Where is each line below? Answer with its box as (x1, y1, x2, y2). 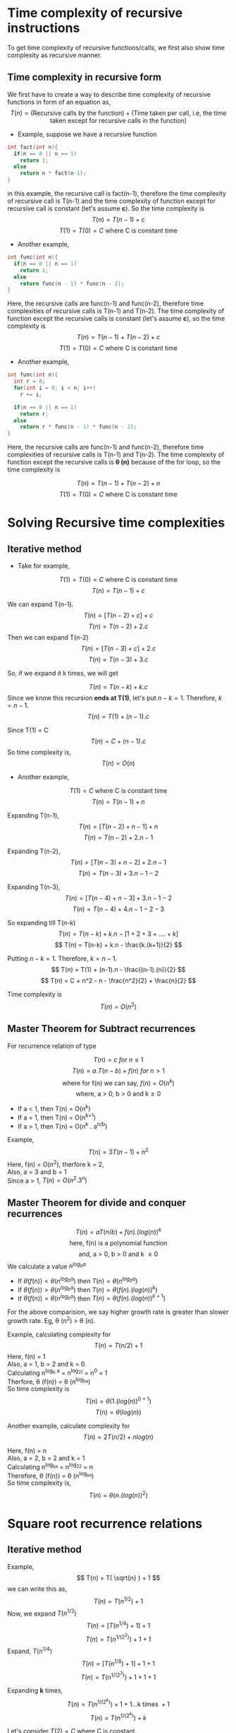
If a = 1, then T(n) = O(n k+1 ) (17, 1112, 97, 1122)
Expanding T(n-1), (7, 811, 60, 820)
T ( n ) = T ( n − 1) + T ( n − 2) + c (76, 333, 161, 341)
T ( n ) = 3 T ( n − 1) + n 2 (88, 1146, 149, 1156)
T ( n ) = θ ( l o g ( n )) (95, 1408, 142, 1416)
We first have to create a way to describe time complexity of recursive (7, 90, 211, 98)
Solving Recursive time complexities (7, 515, 225, 531)
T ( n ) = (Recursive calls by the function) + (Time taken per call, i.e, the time (10, 108, 227, 117)
